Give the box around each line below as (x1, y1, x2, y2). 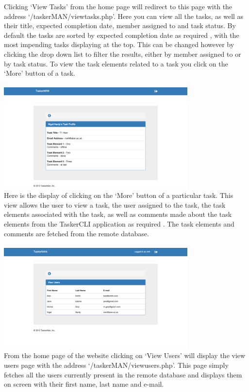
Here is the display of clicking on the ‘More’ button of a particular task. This (4, 190, 233, 200)
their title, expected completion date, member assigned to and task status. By (4, 20, 236, 31)
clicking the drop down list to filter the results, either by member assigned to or (4, 49, 241, 59)
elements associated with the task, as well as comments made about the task (4, 209, 232, 219)
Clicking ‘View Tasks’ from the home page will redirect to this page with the (4, 1, 232, 11)
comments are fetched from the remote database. (4, 228, 149, 238)
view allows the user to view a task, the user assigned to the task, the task (4, 199, 226, 210)
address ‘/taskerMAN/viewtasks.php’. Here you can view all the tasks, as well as (4, 11, 244, 21)
